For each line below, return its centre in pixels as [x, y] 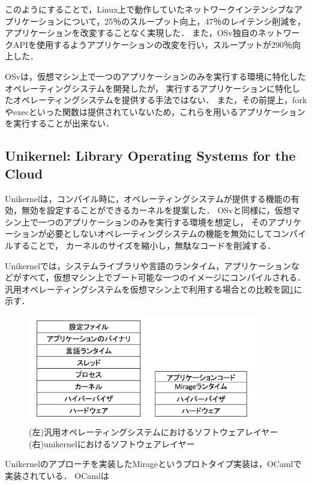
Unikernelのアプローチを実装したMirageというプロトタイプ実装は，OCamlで [153, 464]
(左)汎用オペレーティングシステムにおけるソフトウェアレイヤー [154, 431]
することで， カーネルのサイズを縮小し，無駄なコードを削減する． [144, 245]
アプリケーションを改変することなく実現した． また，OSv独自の [131, 33]
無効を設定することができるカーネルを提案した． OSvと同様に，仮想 [156, 210]
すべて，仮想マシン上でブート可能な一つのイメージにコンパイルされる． [163, 277]
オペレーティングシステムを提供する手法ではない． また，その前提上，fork [160, 100]
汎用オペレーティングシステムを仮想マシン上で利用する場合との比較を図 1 [149, 289]
